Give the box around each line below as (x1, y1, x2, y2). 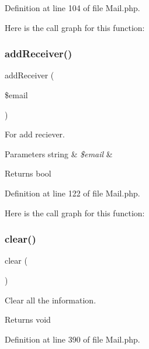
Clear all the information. (5, 293, 96, 306)
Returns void (5, 313, 51, 326)
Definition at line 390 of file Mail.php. (5, 333, 140, 345)
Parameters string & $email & (5, 147, 113, 160)
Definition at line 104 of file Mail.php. (5, 2, 140, 13)
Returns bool (5, 167, 51, 179)
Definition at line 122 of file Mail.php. (5, 186, 140, 199)
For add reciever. (5, 128, 65, 140)
